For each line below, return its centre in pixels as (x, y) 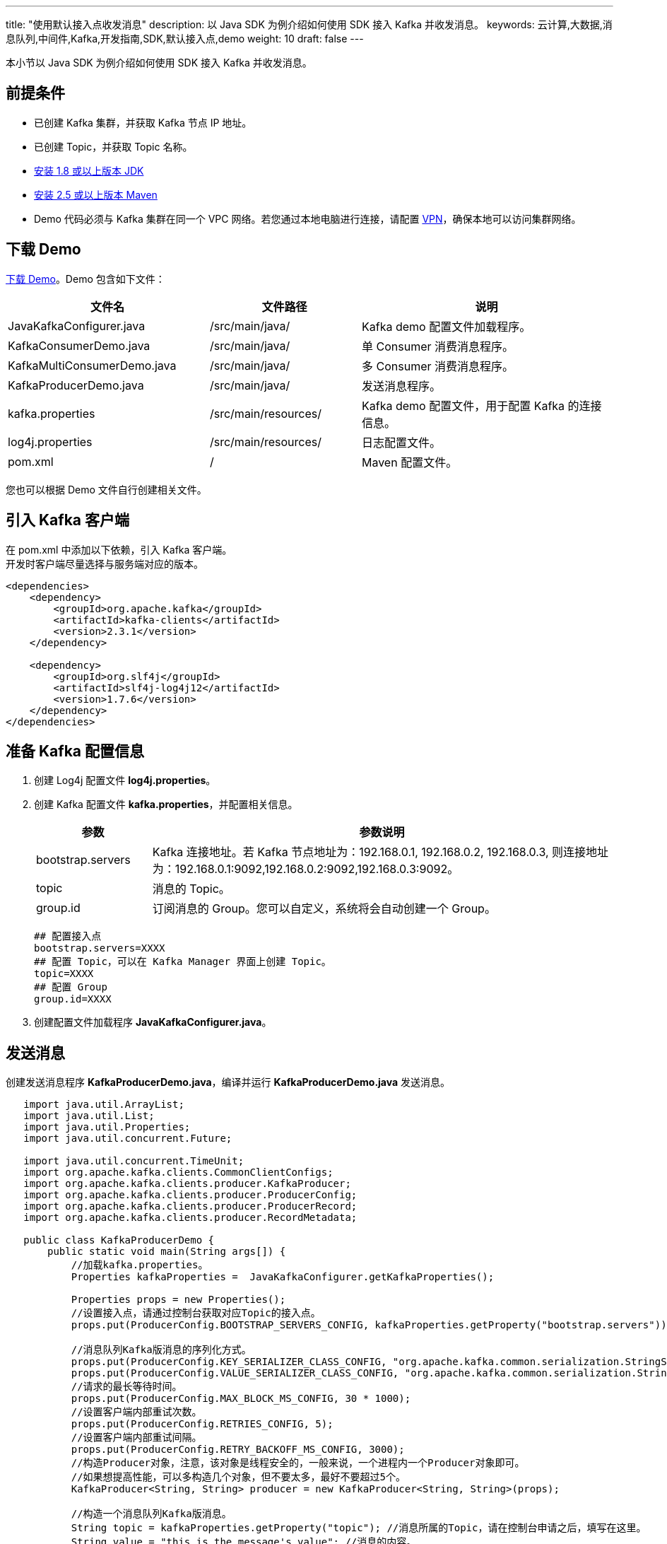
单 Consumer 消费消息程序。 (437, 346)
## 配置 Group (71, 987)
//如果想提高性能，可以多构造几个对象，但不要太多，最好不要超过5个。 (238, 1477)
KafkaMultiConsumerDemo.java (92, 365)
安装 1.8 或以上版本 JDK (89, 170)
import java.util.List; (89, 1116)
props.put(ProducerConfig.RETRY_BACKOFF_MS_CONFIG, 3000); (238, 1450)
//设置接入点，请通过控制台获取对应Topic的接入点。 (196, 1313)
